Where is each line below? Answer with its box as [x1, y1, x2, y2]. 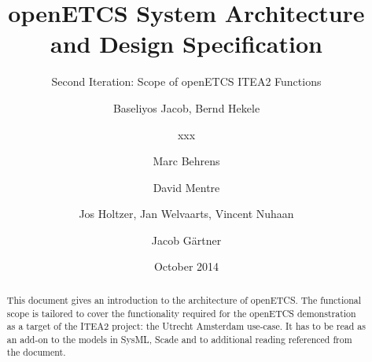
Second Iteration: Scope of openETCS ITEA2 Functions [51, 73, 322, 90]
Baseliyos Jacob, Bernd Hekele [112, 99, 260, 116]
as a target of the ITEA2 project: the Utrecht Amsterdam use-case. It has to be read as [6, 320, 366, 333]
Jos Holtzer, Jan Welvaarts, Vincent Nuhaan [79, 205, 294, 222]
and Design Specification [50, 28, 322, 60]
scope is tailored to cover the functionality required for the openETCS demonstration [6, 306, 356, 320]
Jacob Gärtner [151, 231, 222, 248]
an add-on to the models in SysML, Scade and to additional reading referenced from [6, 332, 352, 345]
